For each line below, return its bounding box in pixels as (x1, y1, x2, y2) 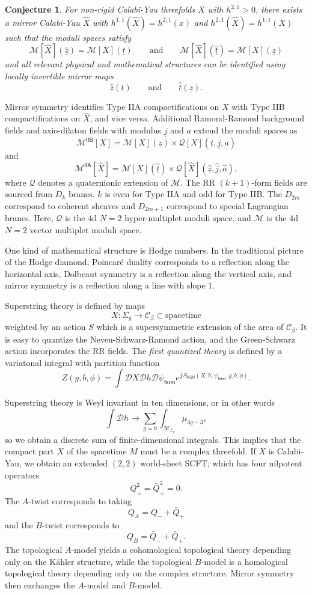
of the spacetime (66, 445, 127, 457)
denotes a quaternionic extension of (38, 175, 168, 188)
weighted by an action (5, 320, 86, 333)
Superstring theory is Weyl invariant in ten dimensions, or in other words (5, 396, 275, 409)
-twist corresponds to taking (28, 494, 132, 507)
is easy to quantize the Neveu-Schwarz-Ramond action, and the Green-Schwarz (5, 332, 295, 345)
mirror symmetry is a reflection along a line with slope (5, 279, 206, 291)
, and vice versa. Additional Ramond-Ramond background (90, 112, 304, 124)
